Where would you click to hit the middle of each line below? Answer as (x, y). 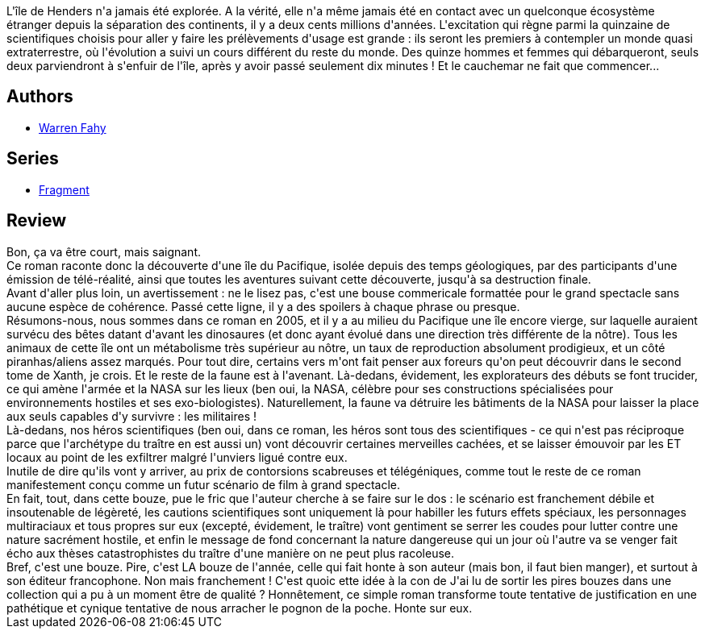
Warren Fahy (73, 127)
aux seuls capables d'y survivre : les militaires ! (132, 416)
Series (33, 159)
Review (37, 221)
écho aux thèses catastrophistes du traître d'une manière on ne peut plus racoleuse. (230, 553)
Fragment (64, 189)
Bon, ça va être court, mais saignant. (104, 251)
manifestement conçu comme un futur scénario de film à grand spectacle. (204, 484)
